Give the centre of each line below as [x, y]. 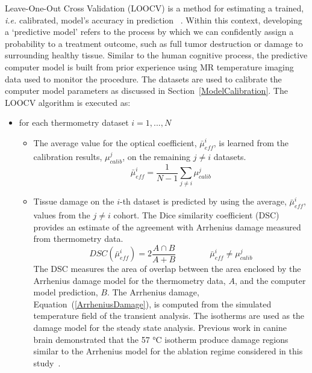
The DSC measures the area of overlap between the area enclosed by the [167, 268]
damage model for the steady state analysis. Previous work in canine [160, 327]
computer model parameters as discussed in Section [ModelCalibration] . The [146, 91]
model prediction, [66, 292]
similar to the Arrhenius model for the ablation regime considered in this [168, 351]
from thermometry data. [78, 239]
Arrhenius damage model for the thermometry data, [129, 280]
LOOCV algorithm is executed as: [68, 102]
